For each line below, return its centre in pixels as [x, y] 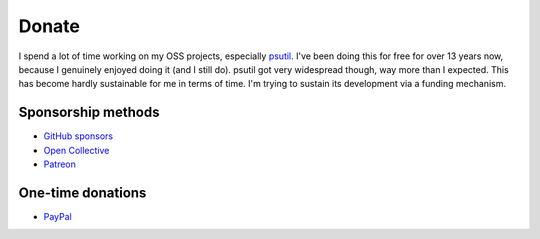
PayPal [57, 216]
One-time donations [82, 192]
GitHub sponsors [78, 136]
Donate [49, 26]
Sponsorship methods [89, 112]
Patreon [60, 164]
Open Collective [76, 150]
